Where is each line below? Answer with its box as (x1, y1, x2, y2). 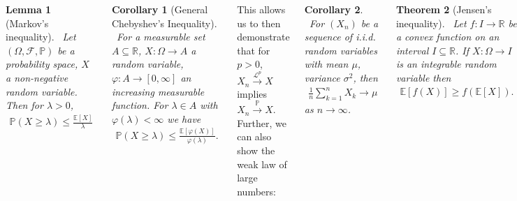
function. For (111, 98, 168, 112)
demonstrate (237, 29, 290, 44)
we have (167, 111, 201, 126)
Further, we (237, 115, 286, 130)
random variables (304, 43, 377, 57)
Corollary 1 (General (111, 2, 208, 16)
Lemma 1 (6, 2, 52, 16)
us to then (237, 15, 281, 30)
